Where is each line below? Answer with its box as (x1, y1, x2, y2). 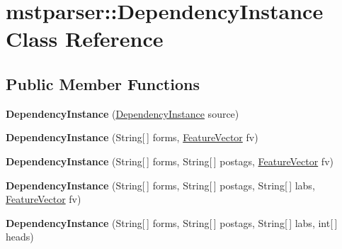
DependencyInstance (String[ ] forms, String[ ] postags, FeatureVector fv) (6, 153, 334, 168)
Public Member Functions (6, 72, 200, 94)
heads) (6, 229, 34, 244)
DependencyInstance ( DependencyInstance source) (6, 106, 239, 121)
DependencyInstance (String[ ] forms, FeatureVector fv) (6, 130, 258, 145)
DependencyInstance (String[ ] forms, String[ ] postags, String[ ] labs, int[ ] (6, 215, 338, 230)
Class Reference (6, 24, 164, 53)
